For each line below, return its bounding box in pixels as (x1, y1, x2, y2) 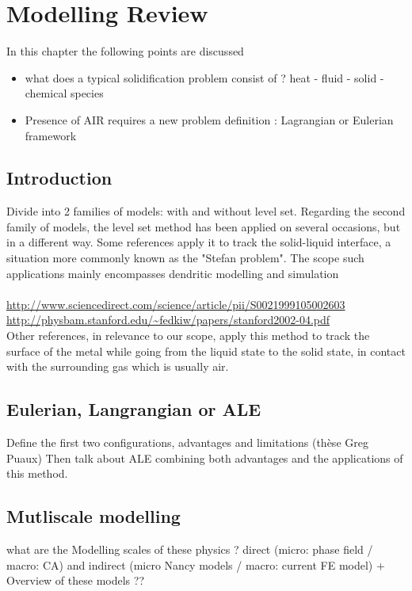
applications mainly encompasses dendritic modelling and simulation (6, 265, 339, 281)
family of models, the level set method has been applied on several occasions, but (6, 218, 401, 234)
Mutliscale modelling (6, 504, 181, 528)
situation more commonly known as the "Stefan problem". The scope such (6, 250, 364, 266)
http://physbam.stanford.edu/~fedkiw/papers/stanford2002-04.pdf (6, 311, 330, 328)
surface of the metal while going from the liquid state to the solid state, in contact (6, 342, 406, 359)
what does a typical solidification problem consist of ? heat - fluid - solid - (25, 69, 384, 86)
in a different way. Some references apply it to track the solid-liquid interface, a (6, 234, 391, 250)
